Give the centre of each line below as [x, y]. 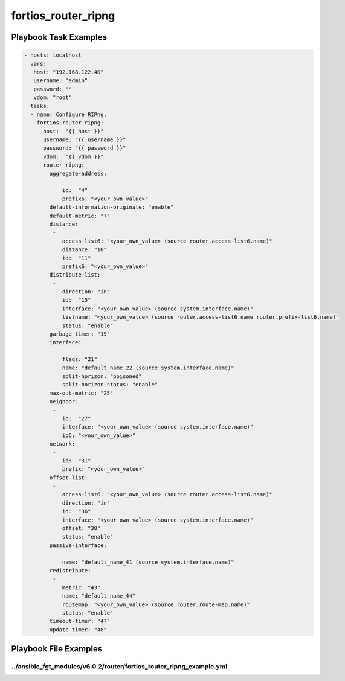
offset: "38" [81, 529]
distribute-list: [75, 275]
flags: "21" [80, 360]
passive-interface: [78, 545]
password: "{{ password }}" [85, 148]
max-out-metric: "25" [81, 393]
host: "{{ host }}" [73, 131]
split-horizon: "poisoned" [102, 376]
